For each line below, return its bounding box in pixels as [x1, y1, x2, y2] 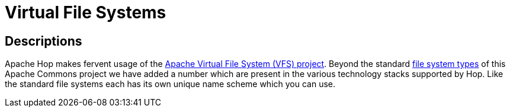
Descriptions [5, 33, 82, 49]
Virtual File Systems [5, 2, 166, 23]
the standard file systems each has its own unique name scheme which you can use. [5, 79, 336, 89]
